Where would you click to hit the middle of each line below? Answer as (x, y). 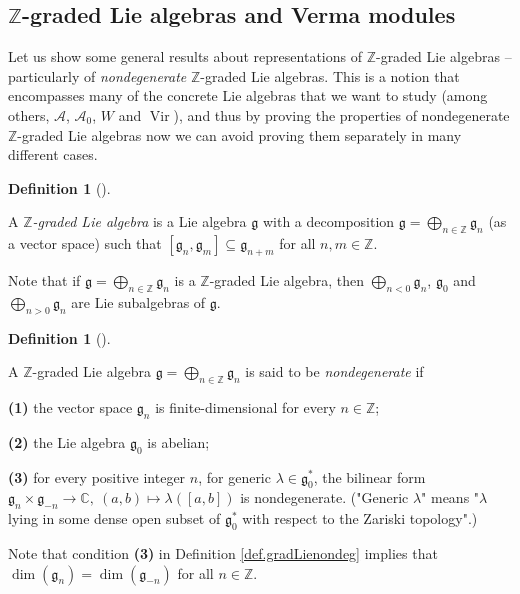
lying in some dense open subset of (114, 518)
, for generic (234, 476)
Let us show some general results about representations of (185, 56)
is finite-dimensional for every (245, 406)
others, (29, 114)
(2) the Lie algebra (67, 441)
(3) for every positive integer (97, 476)
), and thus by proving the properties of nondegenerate (341, 114)
